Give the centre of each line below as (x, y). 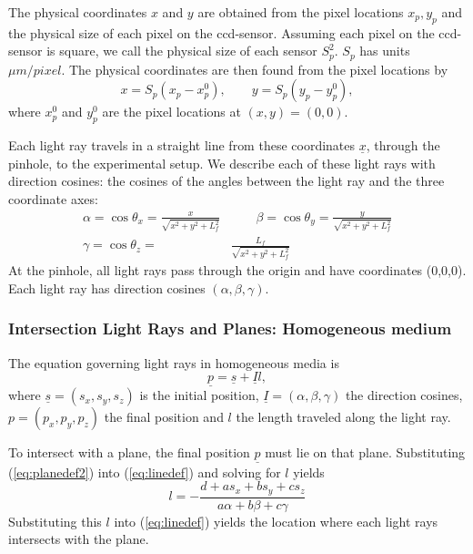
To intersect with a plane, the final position (129, 452)
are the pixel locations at (171, 112)
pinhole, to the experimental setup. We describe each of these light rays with (222, 163)
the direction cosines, (404, 395)
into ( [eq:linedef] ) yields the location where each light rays (276, 521)
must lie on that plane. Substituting (365, 452)
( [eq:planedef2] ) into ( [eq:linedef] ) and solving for (145, 472)
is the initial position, (199, 395)
